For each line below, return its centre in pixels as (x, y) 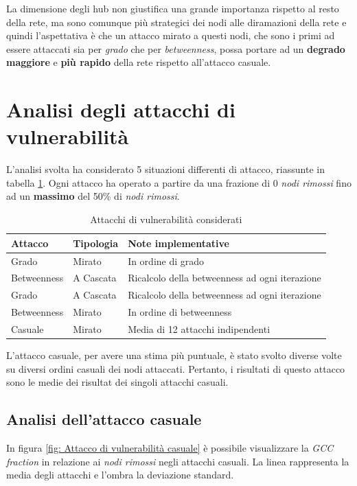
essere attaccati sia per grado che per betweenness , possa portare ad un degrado (176, 48)
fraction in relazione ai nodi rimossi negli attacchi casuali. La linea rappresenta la (178, 461)
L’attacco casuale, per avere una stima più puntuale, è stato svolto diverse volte (174, 355)
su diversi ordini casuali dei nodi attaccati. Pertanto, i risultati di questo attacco (176, 368)
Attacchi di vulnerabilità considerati (166, 219)
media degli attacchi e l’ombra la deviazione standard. (120, 475)
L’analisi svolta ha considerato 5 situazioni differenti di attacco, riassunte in (165, 169)
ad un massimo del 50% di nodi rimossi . (93, 196)
